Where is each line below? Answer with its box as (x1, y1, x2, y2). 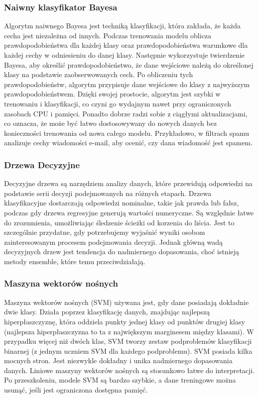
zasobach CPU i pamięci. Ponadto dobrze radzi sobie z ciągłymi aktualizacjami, (4, 108, 248, 118)
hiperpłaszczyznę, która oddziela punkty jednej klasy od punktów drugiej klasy (4, 316, 245, 326)
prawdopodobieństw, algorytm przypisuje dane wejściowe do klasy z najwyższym (4, 79, 250, 89)
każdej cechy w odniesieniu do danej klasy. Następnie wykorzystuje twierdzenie (4, 50, 245, 60)
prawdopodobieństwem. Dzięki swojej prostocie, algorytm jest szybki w (4, 89, 221, 99)
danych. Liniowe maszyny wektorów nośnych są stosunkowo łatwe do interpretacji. (4, 365, 255, 375)
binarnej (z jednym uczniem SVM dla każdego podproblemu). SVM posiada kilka (4, 345, 253, 356)
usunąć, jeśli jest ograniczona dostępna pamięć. (4, 385, 148, 395)
